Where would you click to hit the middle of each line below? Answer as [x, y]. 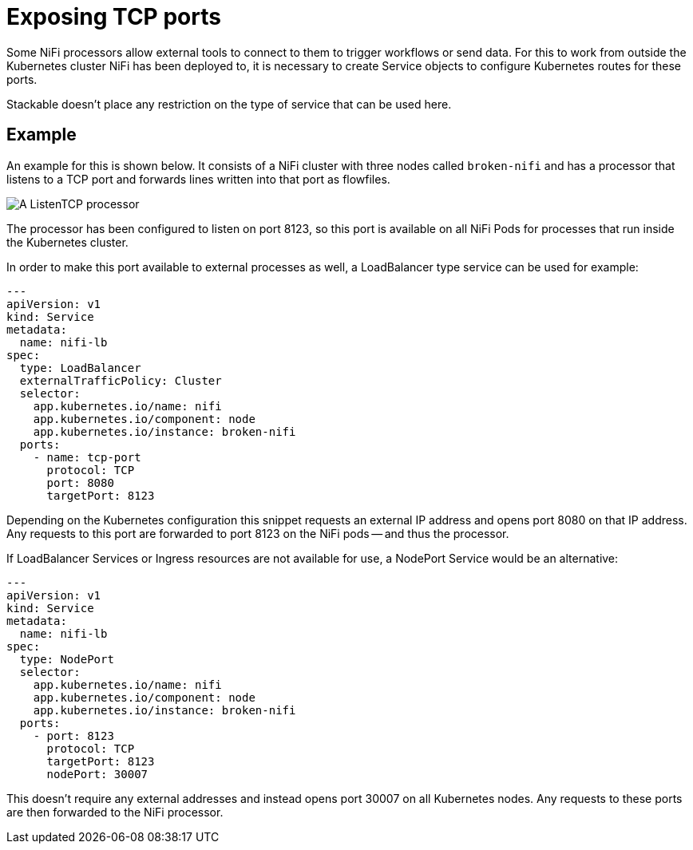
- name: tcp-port [87, 457]
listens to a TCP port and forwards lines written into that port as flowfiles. [198, 179]
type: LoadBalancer [80, 368]
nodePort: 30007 [97, 774]
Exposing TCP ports [114, 17]
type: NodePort [67, 659]
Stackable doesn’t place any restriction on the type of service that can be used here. [229, 104]
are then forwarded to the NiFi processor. [115, 812]
